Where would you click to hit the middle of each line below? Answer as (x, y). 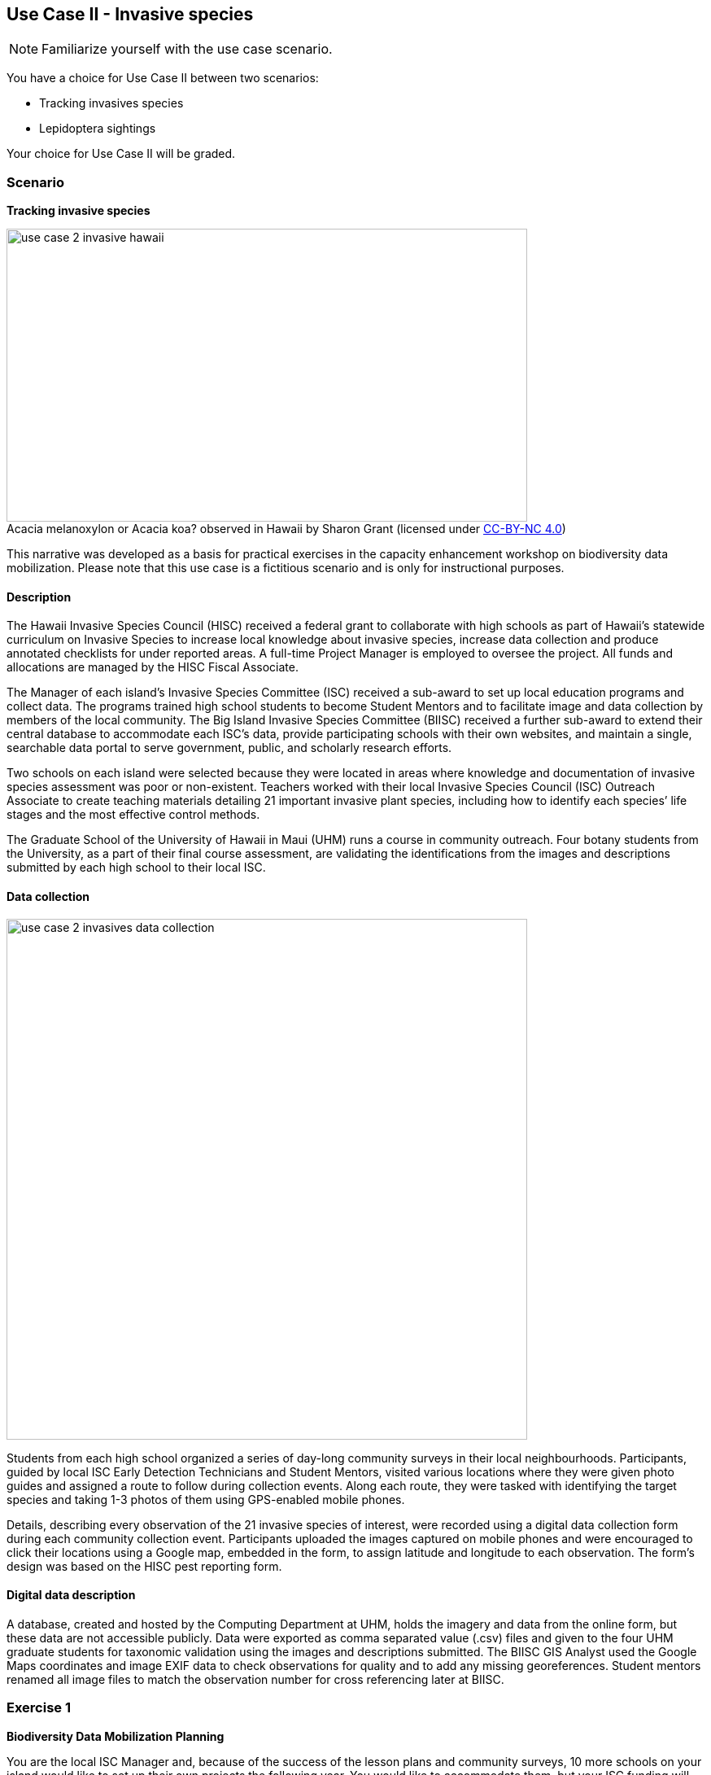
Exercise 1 (39, 1708)
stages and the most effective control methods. (133, 815)
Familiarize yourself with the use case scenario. (187, 49)
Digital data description (71, 1595)
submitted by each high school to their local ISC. (136, 868)
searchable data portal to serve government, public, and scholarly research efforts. (229, 748)
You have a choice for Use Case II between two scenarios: (163, 78)
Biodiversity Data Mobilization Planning (116, 1736)
